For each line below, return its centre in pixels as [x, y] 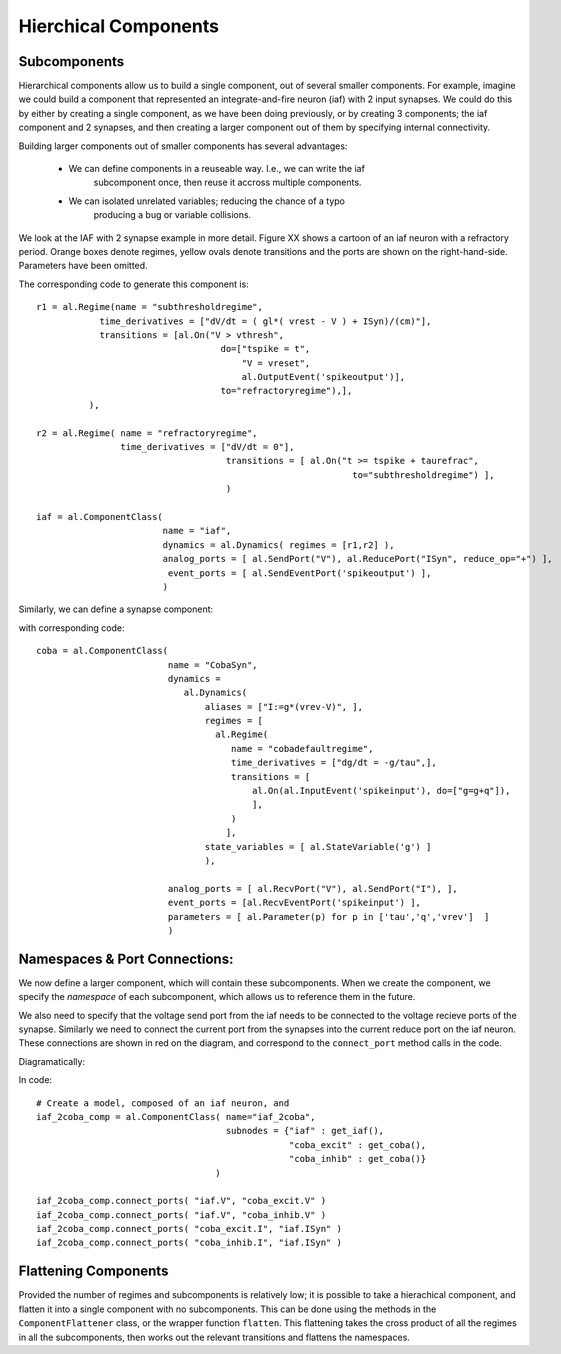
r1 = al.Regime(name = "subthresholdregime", [150, 307]
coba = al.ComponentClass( [102, 651]
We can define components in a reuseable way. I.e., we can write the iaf [216, 169]
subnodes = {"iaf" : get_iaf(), [305, 1131]
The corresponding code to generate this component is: [133, 284]
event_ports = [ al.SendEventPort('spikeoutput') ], [299, 573]
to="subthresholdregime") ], [423, 474]
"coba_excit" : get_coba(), [357, 1144]
